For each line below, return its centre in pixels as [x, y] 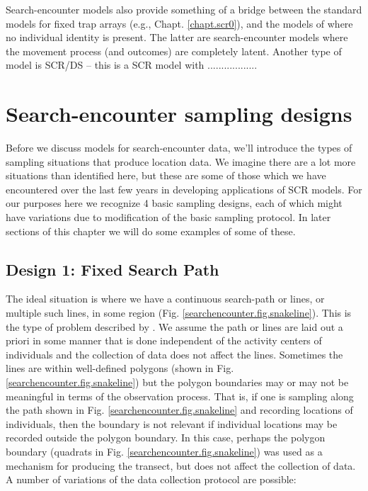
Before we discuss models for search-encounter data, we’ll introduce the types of [179, 148]
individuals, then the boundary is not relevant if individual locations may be [172, 423]
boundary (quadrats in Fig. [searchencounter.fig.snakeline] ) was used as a [164, 451]
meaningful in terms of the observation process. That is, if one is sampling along [180, 396]
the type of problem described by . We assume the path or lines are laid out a [174, 326]
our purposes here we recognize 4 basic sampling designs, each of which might [174, 203]
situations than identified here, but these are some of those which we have [166, 175]
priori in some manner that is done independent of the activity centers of [164, 340]
